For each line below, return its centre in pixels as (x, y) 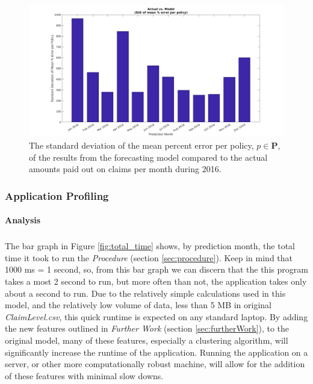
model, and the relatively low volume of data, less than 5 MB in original (138, 305)
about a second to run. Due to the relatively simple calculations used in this (145, 293)
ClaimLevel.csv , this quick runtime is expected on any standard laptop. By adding (156, 316)
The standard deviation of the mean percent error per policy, (141, 145)
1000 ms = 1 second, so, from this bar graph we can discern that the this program (156, 269)
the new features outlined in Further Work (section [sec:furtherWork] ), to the (147, 328)
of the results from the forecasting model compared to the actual (148, 157)
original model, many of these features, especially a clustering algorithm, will (147, 340)
